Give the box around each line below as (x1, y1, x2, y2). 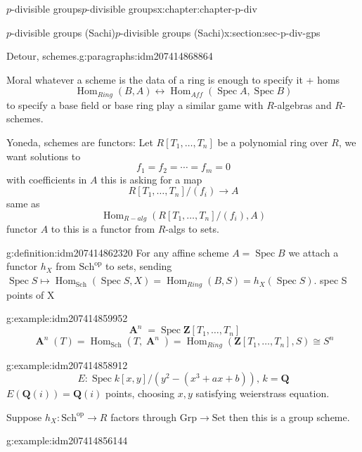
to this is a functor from (51, 221, 155, 236)
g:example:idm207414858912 (6, 357, 128, 372)
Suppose (6, 409, 42, 424)
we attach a (288, 245, 339, 259)
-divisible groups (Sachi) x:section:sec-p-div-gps (120, 25, 321, 39)
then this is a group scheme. (228, 409, 350, 424)
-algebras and (273, 97, 332, 112)
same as (6, 196, 40, 211)
